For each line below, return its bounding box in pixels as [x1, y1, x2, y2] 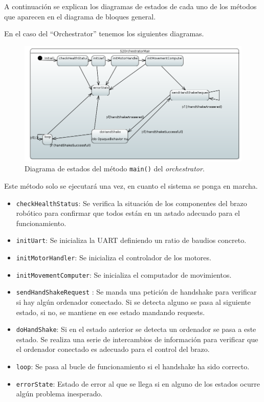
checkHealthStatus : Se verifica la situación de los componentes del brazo [16, 197, 247, 208]
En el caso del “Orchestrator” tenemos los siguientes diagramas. [4, 28, 204, 39]
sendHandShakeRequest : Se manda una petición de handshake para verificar [16, 286, 257, 297]
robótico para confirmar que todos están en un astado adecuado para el [16, 208, 240, 218]
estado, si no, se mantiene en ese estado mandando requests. [16, 306, 205, 317]
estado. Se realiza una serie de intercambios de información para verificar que [16, 333, 258, 344]
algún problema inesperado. [16, 388, 103, 399]
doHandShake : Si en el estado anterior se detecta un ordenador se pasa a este [16, 324, 256, 334]
